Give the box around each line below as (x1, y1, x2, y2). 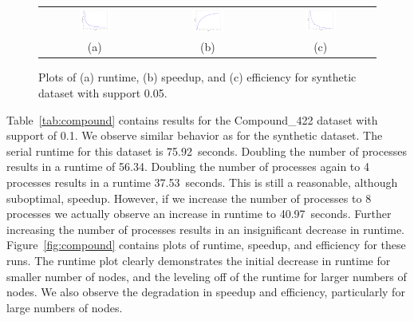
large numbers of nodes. (6, 299, 123, 315)
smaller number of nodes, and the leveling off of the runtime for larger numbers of (6, 267, 407, 284)
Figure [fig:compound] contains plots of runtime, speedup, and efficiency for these (6, 236, 406, 253)
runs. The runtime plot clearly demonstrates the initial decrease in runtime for (6, 252, 391, 269)
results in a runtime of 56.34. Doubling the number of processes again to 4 (6, 158, 369, 175)
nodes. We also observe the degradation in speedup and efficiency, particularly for (6, 283, 405, 300)
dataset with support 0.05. (38, 85, 168, 101)
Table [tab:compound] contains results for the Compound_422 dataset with (6, 111, 378, 128)
